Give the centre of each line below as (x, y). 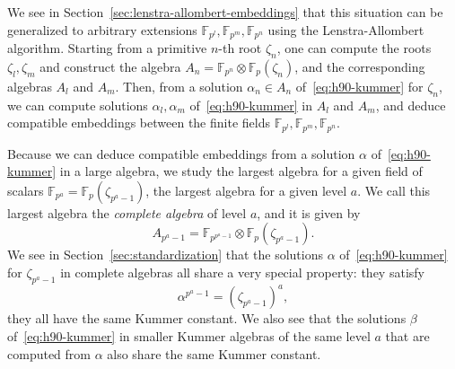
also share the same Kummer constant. (214, 353)
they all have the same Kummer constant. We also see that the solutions (207, 318)
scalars (26, 190)
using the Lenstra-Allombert (346, 29)
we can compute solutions (78, 105)
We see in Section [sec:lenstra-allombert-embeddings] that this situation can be (225, 12)
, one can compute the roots (354, 48)
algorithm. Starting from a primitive (107, 48)
